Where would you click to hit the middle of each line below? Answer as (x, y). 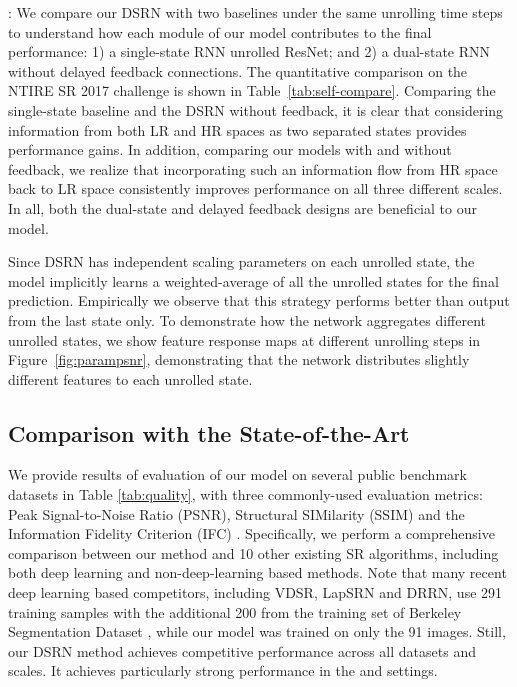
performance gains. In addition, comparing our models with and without (230, 149)
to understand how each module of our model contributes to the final (220, 31)
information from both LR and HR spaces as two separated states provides (237, 129)
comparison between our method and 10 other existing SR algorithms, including (253, 552)
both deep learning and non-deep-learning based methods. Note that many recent (257, 572)
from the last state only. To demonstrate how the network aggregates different (247, 319)
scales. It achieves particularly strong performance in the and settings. (223, 670)
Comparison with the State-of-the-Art (209, 432)
